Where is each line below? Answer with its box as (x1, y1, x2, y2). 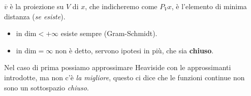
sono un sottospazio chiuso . (4, 82, 89, 92)
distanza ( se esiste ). (4, 11, 66, 21)
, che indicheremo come (85, 1, 158, 11)
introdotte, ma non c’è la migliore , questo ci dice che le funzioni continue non (4, 72, 245, 82)
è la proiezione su (10, 1, 64, 11)
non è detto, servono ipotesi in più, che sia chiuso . (55, 45, 214, 55)
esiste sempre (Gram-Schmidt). (60, 28, 158, 39)
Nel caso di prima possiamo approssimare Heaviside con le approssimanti (4, 62, 231, 73)
